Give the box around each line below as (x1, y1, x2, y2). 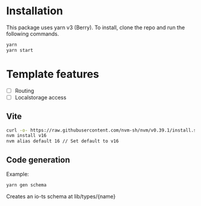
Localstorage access (14, 93, 67, 101)
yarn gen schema (6, 182, 47, 188)
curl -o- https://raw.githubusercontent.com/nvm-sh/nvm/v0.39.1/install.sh (6, 127, 199, 133)
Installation (6, 4, 63, 18)
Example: (6, 171, 29, 177)
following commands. (6, 30, 59, 37)
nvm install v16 (6, 133, 47, 139)
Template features (6, 67, 100, 81)
